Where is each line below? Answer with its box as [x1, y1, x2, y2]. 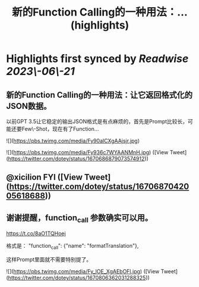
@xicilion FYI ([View [6, 172, 83, 182]
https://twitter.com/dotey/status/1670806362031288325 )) [8, 274, 150, 282]
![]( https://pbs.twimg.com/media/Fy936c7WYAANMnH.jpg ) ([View [6, 149, 169, 155]
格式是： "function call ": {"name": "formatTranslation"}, [6, 242, 139, 251]
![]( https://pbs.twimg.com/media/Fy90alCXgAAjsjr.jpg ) [6, 138, 140, 144]
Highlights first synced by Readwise [6, 52, 189, 65]
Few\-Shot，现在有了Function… [21, 126, 99, 132]
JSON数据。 [6, 101, 52, 111]
